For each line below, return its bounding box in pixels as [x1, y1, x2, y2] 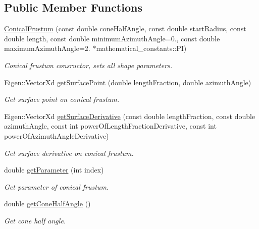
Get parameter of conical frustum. [4, 181, 109, 192]
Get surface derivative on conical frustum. [4, 147, 134, 158]
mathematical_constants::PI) [96, 43, 187, 53]
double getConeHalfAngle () [4, 198, 91, 209]
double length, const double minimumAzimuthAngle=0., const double [4, 33, 220, 43]
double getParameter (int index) [4, 164, 104, 175]
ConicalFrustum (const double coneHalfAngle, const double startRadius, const [4, 23, 246, 34]
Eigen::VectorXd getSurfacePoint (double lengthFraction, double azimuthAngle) [4, 77, 251, 87]
